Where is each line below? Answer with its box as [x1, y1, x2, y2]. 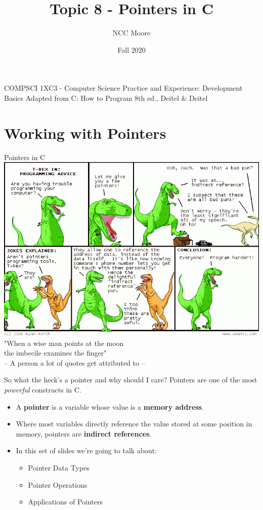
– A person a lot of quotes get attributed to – [4, 357, 145, 368]
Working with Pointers [4, 122, 166, 143]
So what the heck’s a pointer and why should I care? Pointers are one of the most [4, 374, 257, 385]
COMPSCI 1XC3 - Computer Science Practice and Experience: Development [4, 83, 243, 93]
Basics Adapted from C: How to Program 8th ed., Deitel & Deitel [4, 92, 208, 103]
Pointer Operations [28, 479, 87, 490]
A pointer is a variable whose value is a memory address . [16, 401, 204, 412]
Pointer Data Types [28, 462, 90, 473]
